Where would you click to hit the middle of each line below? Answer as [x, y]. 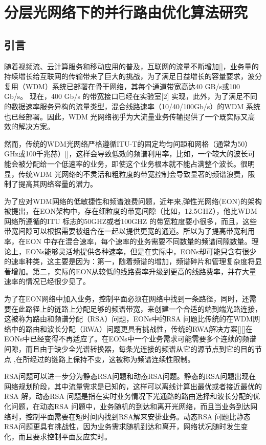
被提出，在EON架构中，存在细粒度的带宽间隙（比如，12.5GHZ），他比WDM [131, 211]
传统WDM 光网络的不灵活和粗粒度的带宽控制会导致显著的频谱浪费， [133, 174]
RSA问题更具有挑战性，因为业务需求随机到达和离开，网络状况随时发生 [123, 426]
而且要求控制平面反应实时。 [65, 436]
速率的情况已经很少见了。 [47, 281]
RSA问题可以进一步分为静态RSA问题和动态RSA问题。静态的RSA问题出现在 [130, 376]
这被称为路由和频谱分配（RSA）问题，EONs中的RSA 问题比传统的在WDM [129, 319]
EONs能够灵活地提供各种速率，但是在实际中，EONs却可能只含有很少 [141, 251]
